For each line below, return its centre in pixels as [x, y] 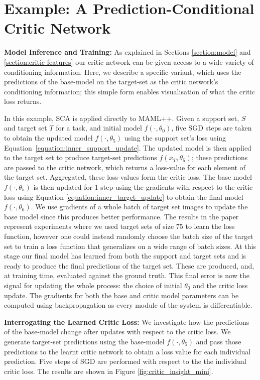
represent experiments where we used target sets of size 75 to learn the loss [119, 226]
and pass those [219, 341]
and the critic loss [220, 285]
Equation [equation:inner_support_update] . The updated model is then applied [128, 147]
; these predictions [220, 157]
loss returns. [23, 101]
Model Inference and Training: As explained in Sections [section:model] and [127, 52]
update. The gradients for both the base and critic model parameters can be [121, 295]
